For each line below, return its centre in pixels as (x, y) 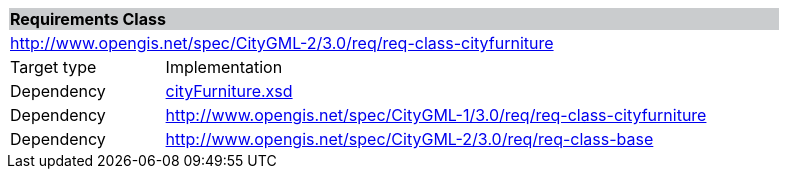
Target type (53, 67)
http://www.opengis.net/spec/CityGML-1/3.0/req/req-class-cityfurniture (436, 115)
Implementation (224, 67)
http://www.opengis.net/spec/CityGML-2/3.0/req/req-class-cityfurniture (282, 43)
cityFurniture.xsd (229, 91)
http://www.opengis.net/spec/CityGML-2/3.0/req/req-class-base (409, 139)
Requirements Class (88, 19)
